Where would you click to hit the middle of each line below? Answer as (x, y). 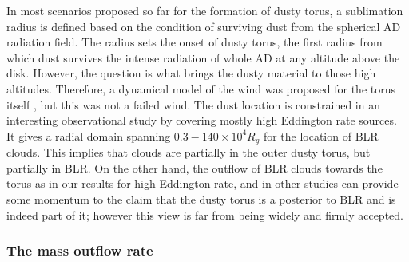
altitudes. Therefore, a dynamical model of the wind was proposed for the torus (201, 88)
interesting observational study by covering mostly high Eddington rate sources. (202, 120)
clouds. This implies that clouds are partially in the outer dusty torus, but (189, 152)
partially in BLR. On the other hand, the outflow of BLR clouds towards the (195, 167)
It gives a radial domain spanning (89, 135)
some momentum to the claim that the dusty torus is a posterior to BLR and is (201, 198)
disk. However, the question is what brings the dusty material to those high (191, 73)
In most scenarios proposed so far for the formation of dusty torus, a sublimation (205, 10)
